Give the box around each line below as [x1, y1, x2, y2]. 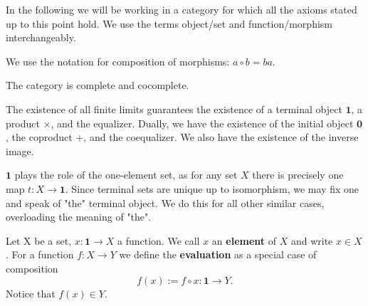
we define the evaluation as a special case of [119, 247, 317, 262]
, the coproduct [6, 130, 73, 144]
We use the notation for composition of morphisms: [6, 53, 230, 68]
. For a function [6, 247, 74, 262]
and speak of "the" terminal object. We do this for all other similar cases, [6, 195, 325, 210]
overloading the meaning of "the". [6, 209, 152, 224]
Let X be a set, [6, 233, 72, 248]
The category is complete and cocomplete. [6, 78, 189, 93]
